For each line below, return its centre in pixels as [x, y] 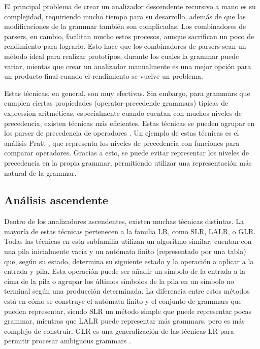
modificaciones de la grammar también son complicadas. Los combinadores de [125, 26]
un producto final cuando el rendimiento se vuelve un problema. [104, 76]
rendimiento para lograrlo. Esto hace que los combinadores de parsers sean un [125, 46]
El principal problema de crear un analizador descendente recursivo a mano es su [130, 6]
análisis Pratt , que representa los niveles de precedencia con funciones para [122, 142]
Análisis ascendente [56, 200]
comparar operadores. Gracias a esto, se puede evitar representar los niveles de [126, 153]
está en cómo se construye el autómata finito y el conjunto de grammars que [123, 301]
